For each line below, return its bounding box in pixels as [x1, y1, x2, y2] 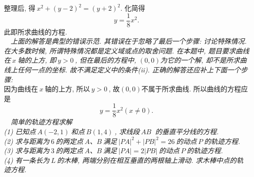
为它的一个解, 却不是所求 [160, 55, 240, 65]
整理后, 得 [4, 3, 36, 13]
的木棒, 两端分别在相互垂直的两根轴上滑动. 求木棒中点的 [57, 155, 236, 165]
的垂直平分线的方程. [155, 126, 219, 137]
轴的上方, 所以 [45, 84, 90, 94]
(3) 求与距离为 [4, 145, 50, 156]
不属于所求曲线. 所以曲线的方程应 [141, 84, 248, 94]
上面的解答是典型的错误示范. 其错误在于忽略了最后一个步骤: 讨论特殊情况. [11, 36, 247, 46]
